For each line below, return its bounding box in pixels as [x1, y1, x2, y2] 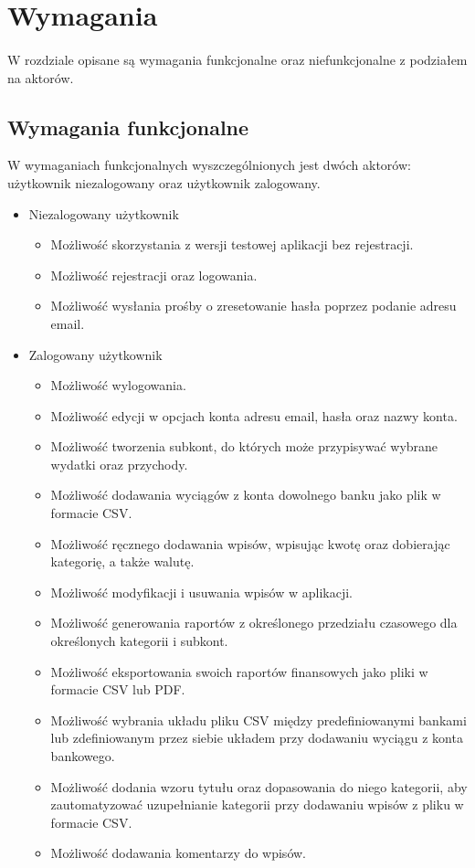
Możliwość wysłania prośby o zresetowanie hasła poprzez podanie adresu [50, 296, 457, 315]
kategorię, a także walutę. [50, 552, 195, 571]
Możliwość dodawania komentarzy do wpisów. [50, 843, 306, 863]
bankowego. [50, 746, 115, 766]
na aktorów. [7, 68, 74, 87]
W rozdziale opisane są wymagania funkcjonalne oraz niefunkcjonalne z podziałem [7, 49, 468, 69]
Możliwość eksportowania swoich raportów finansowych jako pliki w [50, 662, 428, 681]
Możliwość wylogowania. [50, 376, 186, 395]
